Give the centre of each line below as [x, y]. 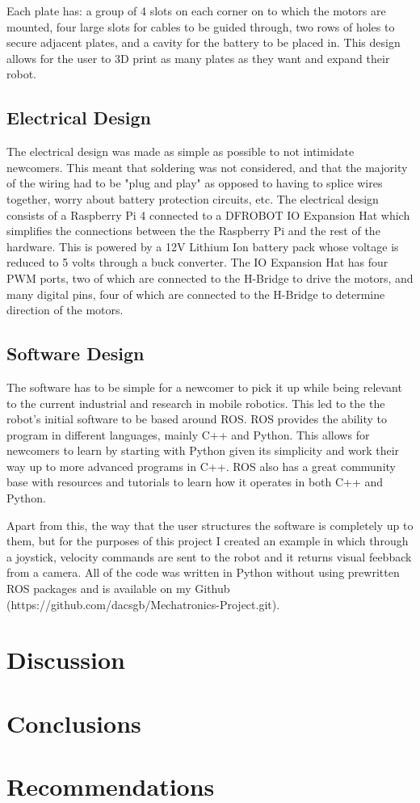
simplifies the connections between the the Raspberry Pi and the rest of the [193, 231]
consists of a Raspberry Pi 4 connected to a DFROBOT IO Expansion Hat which [208, 214]
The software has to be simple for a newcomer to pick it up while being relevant [204, 387]
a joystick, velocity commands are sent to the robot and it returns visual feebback [209, 556]
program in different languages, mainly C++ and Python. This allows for [188, 434]
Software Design [76, 353]
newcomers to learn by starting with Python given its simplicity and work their [203, 450]
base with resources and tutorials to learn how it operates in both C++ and [195, 482]
